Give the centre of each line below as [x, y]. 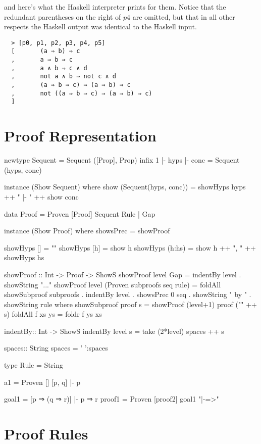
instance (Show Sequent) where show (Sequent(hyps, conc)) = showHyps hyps [125, 187]
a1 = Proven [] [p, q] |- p [42, 382]
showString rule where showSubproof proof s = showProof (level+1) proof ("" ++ [130, 304]
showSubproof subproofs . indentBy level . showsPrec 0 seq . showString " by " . [128, 294]
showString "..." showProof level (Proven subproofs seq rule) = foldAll [113, 284]
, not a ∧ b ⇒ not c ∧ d [64, 77]
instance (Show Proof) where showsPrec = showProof [87, 231]
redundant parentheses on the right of [63, 16]
